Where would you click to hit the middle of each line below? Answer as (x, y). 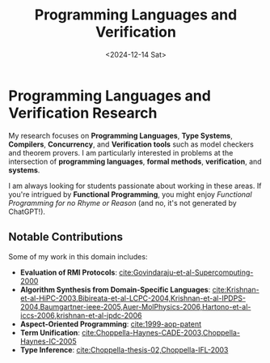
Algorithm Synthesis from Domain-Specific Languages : (115, 289)
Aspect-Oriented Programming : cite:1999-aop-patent (111, 324)
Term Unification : (50, 332)
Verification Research (83, 113)
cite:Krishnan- (236, 289)
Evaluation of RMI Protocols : (68, 272)
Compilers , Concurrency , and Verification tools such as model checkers (131, 144)
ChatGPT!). (27, 211)
